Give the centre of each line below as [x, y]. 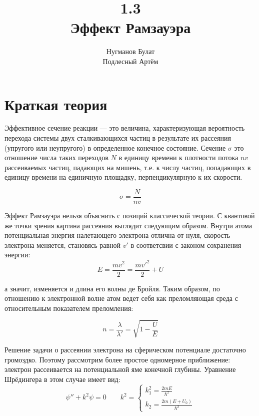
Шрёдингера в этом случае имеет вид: [62, 379]
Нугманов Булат [130, 51]
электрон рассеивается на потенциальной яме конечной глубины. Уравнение [120, 369]
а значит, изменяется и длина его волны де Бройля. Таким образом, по [112, 288]
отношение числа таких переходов [56, 157]
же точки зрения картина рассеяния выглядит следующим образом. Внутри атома [128, 225]
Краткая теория [56, 104]
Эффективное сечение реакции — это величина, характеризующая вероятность [125, 128]
